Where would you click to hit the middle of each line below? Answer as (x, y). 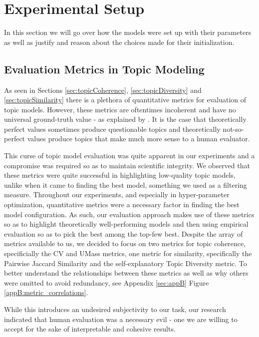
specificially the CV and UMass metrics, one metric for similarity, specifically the (128, 253)
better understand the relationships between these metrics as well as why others (126, 273)
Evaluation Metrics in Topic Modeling (104, 69)
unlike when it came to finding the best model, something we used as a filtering (126, 184)
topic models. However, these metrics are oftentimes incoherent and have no (120, 109)
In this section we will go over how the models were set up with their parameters (128, 32)
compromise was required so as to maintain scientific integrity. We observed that (127, 165)
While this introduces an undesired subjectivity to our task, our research (115, 309)
